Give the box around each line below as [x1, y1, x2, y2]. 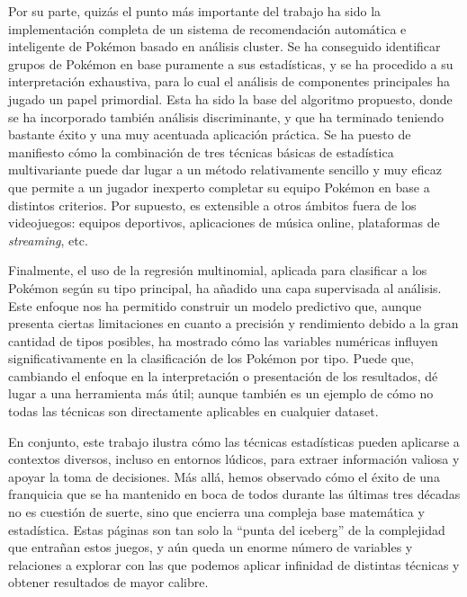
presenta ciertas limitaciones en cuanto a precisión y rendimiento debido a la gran [8, 314, 459, 333]
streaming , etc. [8, 230, 88, 249]
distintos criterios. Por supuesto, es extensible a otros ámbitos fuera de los [8, 195, 417, 214]
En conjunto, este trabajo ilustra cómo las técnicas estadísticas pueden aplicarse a [8, 432, 460, 450]
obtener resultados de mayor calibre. [8, 573, 209, 592]
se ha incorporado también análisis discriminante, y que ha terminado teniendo [8, 107, 444, 126]
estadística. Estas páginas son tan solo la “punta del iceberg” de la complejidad [8, 520, 445, 539]
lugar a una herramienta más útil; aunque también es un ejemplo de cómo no [8, 384, 434, 403]
